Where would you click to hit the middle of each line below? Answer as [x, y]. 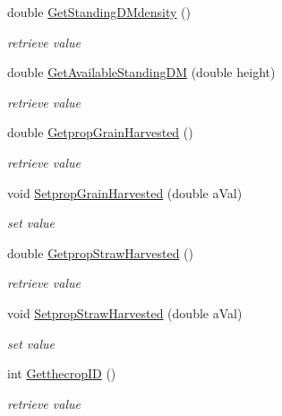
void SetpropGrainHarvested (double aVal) [125, 192]
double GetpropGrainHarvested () [100, 132]
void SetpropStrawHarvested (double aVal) [125, 312]
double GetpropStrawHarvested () [100, 252]
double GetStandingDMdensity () [99, 12]
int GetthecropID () [62, 373]
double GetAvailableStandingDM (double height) [141, 72]
